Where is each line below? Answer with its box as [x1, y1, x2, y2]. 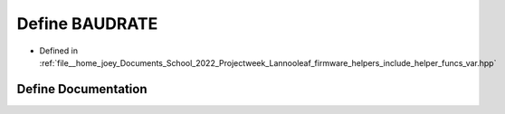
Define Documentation [16, 81, 148, 97]
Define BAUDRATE [16, 14, 158, 33]
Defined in [39, 45, 79, 56]
